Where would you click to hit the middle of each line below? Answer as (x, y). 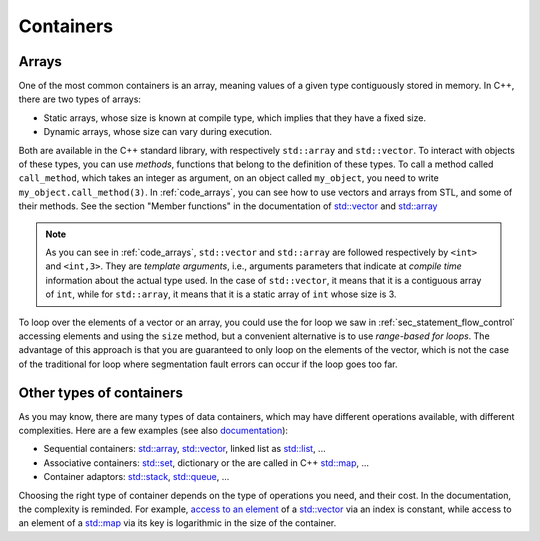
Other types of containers (101, 392)
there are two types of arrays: (80, 99)
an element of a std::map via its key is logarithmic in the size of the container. (177, 523)
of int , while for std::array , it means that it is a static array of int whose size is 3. (221, 294)
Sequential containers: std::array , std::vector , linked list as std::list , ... (184, 449)
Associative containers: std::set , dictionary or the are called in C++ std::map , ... (206, 462)
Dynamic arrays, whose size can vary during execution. (158, 132)
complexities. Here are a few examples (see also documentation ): (153, 430)
